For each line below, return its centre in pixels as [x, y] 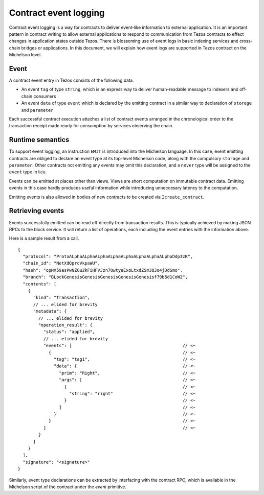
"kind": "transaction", [62, 298]
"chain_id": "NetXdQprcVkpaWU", [61, 263]
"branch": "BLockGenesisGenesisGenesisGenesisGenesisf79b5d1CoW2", [105, 277]
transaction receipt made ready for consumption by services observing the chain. [91, 126]
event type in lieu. [28, 172]
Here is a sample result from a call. [44, 238]
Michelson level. [25, 55]
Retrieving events [37, 211]
